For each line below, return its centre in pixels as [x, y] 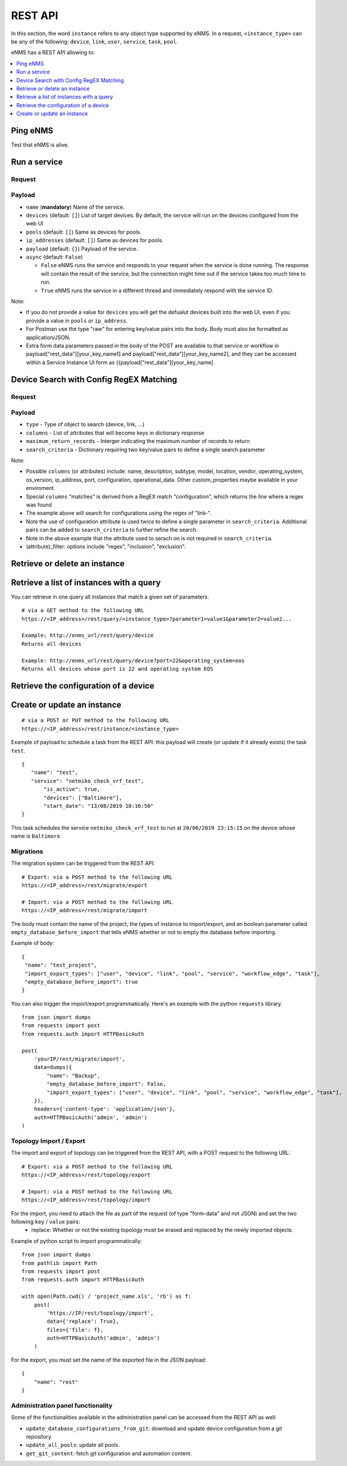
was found [39, 504]
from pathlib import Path [60, 1263]
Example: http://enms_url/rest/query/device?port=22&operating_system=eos [133, 661]
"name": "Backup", [74, 1076]
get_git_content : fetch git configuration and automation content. [109, 1453]
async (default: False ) [55, 257]
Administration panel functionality [62, 1405]
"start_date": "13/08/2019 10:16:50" [99, 806]
